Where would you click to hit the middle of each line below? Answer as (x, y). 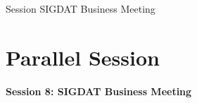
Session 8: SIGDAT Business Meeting (99, 91)
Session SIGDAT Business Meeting (81, 8)
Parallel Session (83, 57)
